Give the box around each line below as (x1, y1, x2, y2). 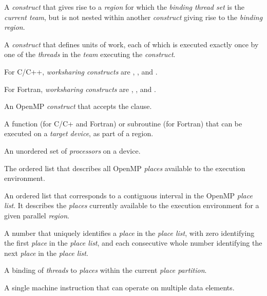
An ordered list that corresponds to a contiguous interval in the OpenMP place (4, 190, 253, 200)
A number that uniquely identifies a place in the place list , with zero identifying (4, 227, 255, 238)
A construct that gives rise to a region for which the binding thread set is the (4, 2, 245, 12)
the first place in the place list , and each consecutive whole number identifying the (4, 237, 262, 248)
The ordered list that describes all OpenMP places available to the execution (4, 162, 245, 173)
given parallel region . (4, 210, 69, 220)
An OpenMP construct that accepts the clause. (4, 101, 152, 112)
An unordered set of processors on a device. (4, 145, 141, 156)
